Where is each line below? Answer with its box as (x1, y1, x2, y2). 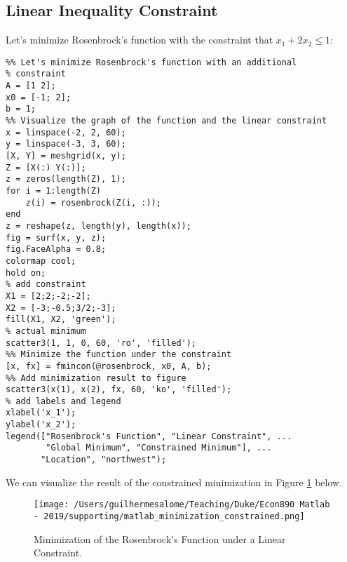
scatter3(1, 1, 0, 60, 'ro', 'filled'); (6, 337, 197, 348)
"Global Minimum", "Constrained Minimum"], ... (46, 443, 272, 453)
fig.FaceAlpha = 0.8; (6, 244, 107, 255)
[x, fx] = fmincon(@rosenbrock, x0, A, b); (6, 361, 212, 371)
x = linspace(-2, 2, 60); (6, 127, 126, 138)
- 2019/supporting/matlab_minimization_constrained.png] (34, 511, 305, 522)
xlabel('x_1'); (6, 408, 76, 418)
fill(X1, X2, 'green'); (6, 314, 116, 325)
